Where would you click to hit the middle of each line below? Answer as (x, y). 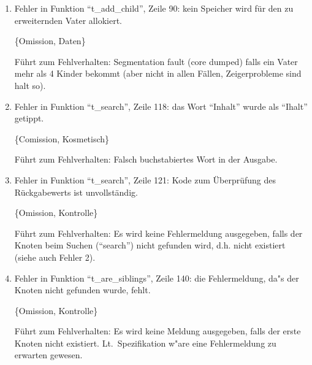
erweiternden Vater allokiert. (68, 20)
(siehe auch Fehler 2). (55, 257)
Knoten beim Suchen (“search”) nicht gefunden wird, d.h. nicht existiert (150, 245)
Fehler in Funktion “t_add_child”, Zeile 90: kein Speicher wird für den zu (154, 8)
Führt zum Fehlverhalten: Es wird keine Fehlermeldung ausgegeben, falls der (158, 233)
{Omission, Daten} (50, 41)
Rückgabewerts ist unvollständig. (76, 192)
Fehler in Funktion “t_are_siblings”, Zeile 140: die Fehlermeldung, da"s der (157, 278)
